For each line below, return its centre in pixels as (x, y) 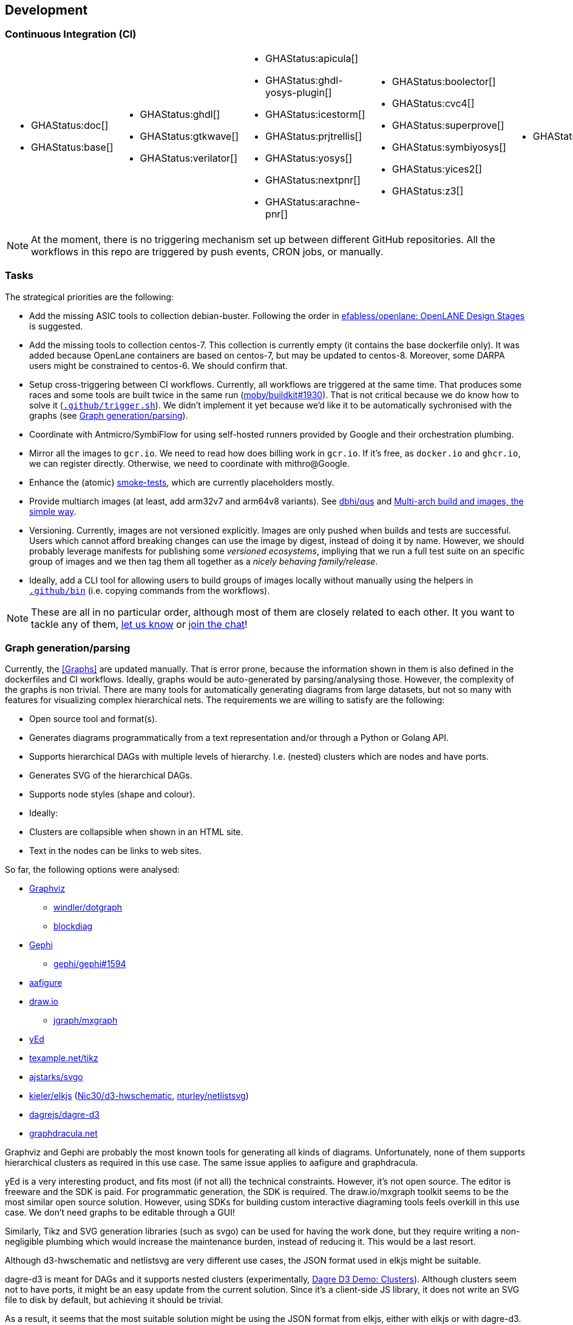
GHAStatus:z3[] (428, 191)
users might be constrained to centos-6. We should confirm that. (158, 365)
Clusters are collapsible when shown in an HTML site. (136, 832)
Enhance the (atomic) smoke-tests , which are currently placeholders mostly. (182, 482)
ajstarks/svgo (56, 1077)
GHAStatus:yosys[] (309, 158)
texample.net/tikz (64, 1058)
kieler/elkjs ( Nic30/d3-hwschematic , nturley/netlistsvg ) (139, 1096)
